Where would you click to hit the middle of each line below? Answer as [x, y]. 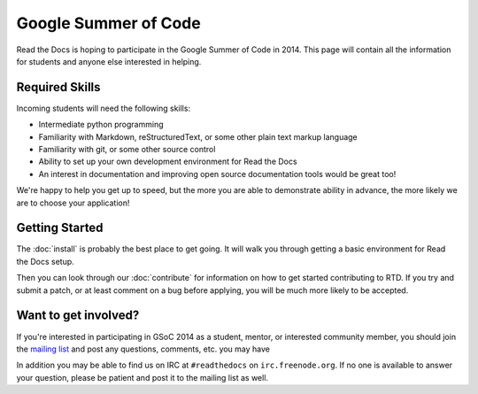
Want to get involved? [78, 316]
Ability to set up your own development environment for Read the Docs [168, 162]
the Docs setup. [45, 261]
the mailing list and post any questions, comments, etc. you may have [143, 349]
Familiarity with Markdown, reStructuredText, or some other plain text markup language [198, 136]
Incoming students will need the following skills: [103, 108]
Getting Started [60, 228]
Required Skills [58, 87]
